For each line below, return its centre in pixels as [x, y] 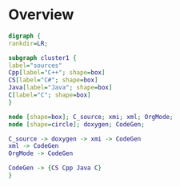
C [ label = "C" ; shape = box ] [50, 95]
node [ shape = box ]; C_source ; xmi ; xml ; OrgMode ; [91, 117]
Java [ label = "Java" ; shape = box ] [60, 88]
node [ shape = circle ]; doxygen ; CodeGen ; [77, 124]
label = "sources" [35, 66]
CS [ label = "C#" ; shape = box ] [53, 80]
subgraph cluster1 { [43, 58]
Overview [41, 15]
